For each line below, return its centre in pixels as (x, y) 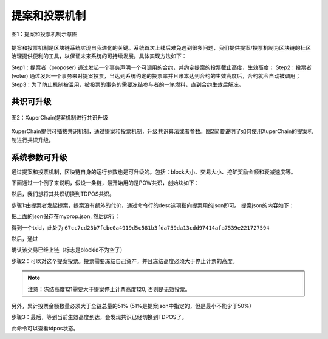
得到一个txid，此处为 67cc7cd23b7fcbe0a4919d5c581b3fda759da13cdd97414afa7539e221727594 (140, 227)
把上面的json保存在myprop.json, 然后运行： (66, 216)
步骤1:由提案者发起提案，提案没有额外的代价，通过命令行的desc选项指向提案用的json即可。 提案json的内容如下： (153, 205)
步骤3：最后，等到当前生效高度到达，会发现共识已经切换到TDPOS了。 (99, 317)
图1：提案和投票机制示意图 (44, 34)
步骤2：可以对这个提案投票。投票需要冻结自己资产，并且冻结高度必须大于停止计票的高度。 (125, 261)
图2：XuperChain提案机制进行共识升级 (60, 117)
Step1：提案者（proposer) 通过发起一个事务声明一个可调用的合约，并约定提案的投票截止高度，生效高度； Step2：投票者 (162, 67)
